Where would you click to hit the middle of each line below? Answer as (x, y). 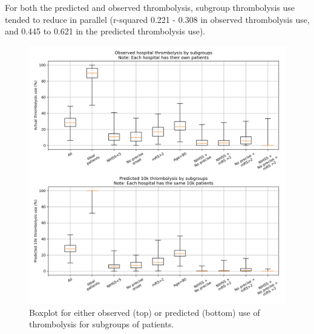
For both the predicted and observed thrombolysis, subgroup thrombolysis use (150, 7)
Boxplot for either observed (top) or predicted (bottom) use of (145, 312)
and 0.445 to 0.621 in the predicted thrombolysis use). (105, 31)
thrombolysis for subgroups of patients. (102, 324)
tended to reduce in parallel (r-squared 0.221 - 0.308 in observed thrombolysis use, (157, 19)
